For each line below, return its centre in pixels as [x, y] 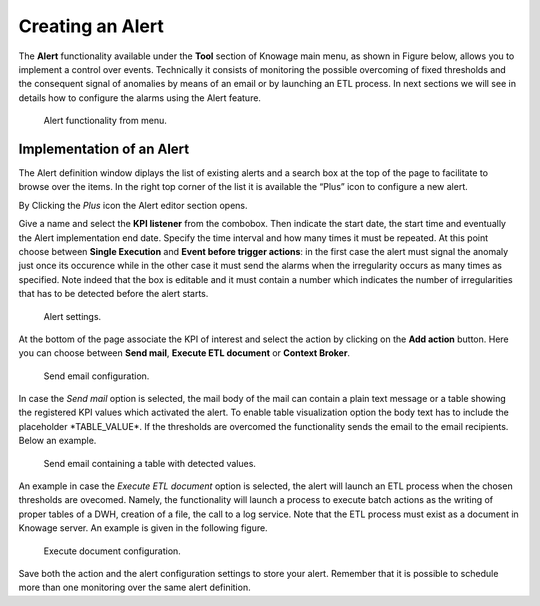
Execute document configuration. [112, 551]
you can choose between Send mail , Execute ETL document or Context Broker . [184, 353]
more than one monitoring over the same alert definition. [134, 587]
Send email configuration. [96, 376]
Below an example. [57, 441]
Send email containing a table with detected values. [150, 463]
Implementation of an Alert [104, 148]
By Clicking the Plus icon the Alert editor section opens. [133, 205]
